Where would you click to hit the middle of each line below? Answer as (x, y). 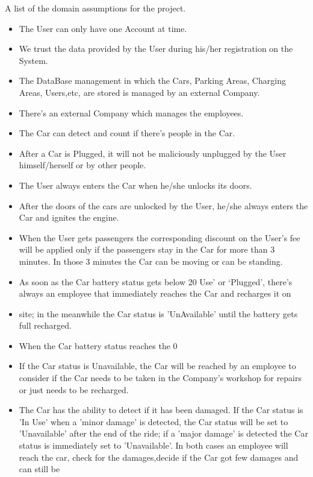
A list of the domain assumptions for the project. (95, 8)
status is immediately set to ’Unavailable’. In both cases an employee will (153, 445)
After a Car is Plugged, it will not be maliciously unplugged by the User (153, 153)
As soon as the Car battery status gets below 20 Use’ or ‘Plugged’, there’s (156, 281)
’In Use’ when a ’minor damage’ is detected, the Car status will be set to (153, 421)
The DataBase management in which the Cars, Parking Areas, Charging (152, 81)
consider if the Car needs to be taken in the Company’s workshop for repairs (160, 378)
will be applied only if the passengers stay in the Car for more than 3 (147, 249)
